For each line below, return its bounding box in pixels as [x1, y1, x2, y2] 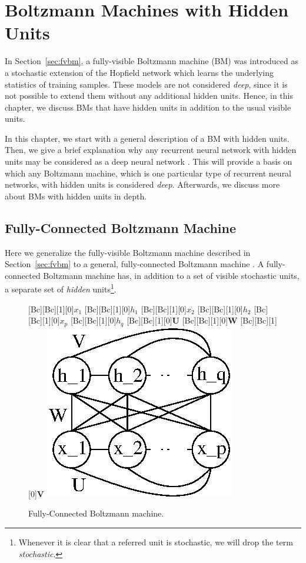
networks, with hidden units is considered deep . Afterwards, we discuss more [5, 178, 280, 191]
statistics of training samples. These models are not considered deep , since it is [5, 78, 288, 90]
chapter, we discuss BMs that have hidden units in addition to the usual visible [5, 101, 291, 113]
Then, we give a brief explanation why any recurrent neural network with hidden [5, 144, 297, 156]
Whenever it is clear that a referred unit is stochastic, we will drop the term [18, 535, 293, 548]
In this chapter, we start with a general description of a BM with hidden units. [5, 132, 290, 144]
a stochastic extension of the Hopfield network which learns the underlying [5, 66, 274, 78]
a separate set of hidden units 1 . [5, 281, 117, 295]
